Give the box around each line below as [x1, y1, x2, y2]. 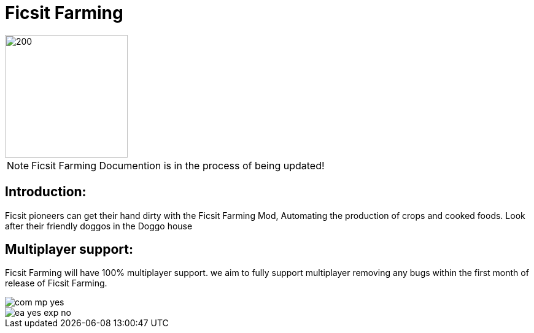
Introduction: [5, 184, 87, 200]
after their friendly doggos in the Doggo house [5, 220, 193, 231]
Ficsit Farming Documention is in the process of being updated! [31, 159, 325, 172]
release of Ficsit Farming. [5, 278, 107, 289]
